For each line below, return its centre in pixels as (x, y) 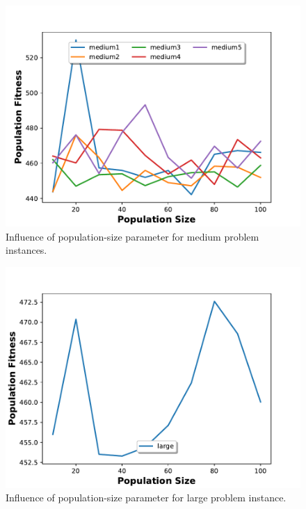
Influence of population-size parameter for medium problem (132, 236)
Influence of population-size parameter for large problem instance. (146, 498)
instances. (26, 250)
